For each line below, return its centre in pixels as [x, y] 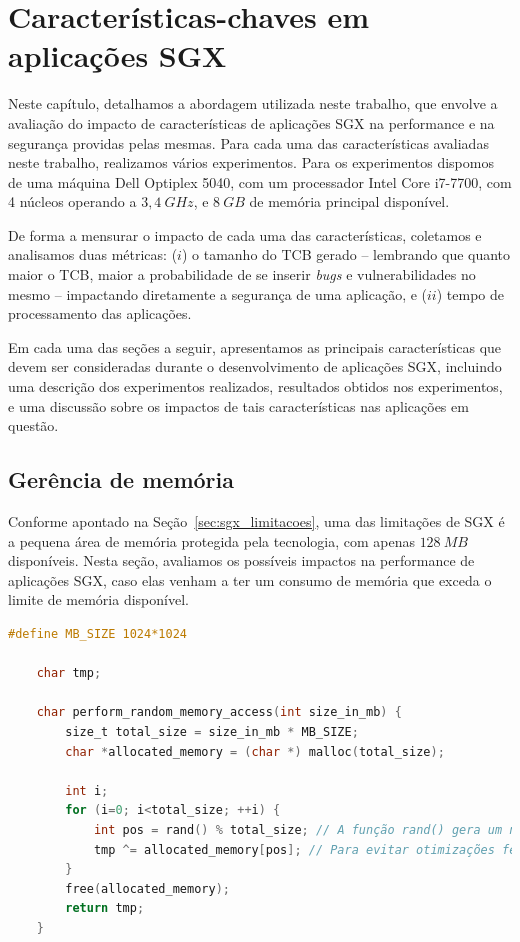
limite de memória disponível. [98, 599]
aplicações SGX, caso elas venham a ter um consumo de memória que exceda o [250, 579]
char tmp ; [69, 673]
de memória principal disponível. [349, 201]
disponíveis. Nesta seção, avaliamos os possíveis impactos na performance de [241, 560]
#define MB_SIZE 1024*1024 [97, 633]
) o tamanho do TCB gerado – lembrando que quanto [346, 254]
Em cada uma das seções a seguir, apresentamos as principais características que [255, 346]
